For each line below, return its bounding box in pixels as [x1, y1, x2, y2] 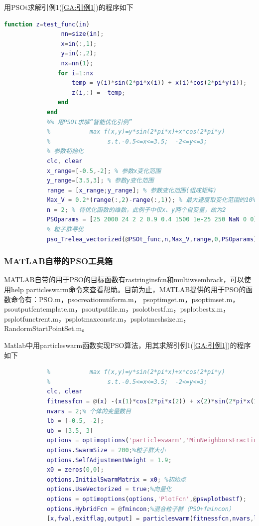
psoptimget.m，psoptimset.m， [143, 294, 240, 304]
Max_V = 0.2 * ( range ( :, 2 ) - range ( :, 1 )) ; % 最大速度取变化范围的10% [46, 196, 256, 204]
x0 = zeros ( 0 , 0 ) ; [46, 466, 104, 474]
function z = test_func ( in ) [4, 20, 90, 28]
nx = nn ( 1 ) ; [61, 59, 94, 67]
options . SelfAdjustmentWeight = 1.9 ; [46, 456, 172, 464]
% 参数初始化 [46, 148, 84, 155]
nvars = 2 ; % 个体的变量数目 [46, 407, 131, 415]
